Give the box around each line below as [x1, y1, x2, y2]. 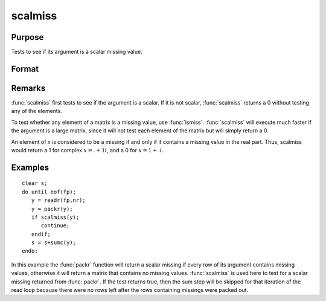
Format [11, 63, 39, 74]
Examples [11, 162, 50, 172]
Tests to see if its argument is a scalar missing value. [11, 48, 142, 56]
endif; [31, 230, 51, 238]
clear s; [22, 180, 48, 187]
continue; [40, 222, 70, 229]
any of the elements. [11, 108, 63, 115]
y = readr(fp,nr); [31, 197, 86, 204]
